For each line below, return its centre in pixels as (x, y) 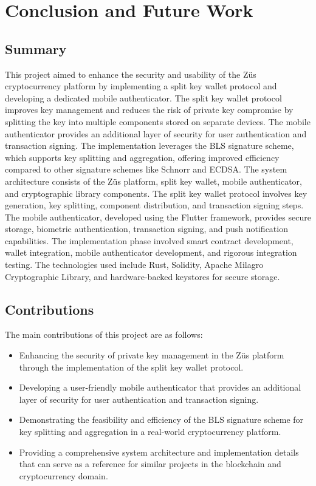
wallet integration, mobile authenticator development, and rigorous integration (151, 252)
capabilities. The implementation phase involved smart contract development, (149, 240)
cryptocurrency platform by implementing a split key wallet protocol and (141, 86)
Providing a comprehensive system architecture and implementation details (159, 452)
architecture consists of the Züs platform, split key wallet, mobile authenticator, (153, 181)
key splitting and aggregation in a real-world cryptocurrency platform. (150, 432)
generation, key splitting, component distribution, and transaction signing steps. (154, 205)
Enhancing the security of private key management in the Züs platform (152, 355)
